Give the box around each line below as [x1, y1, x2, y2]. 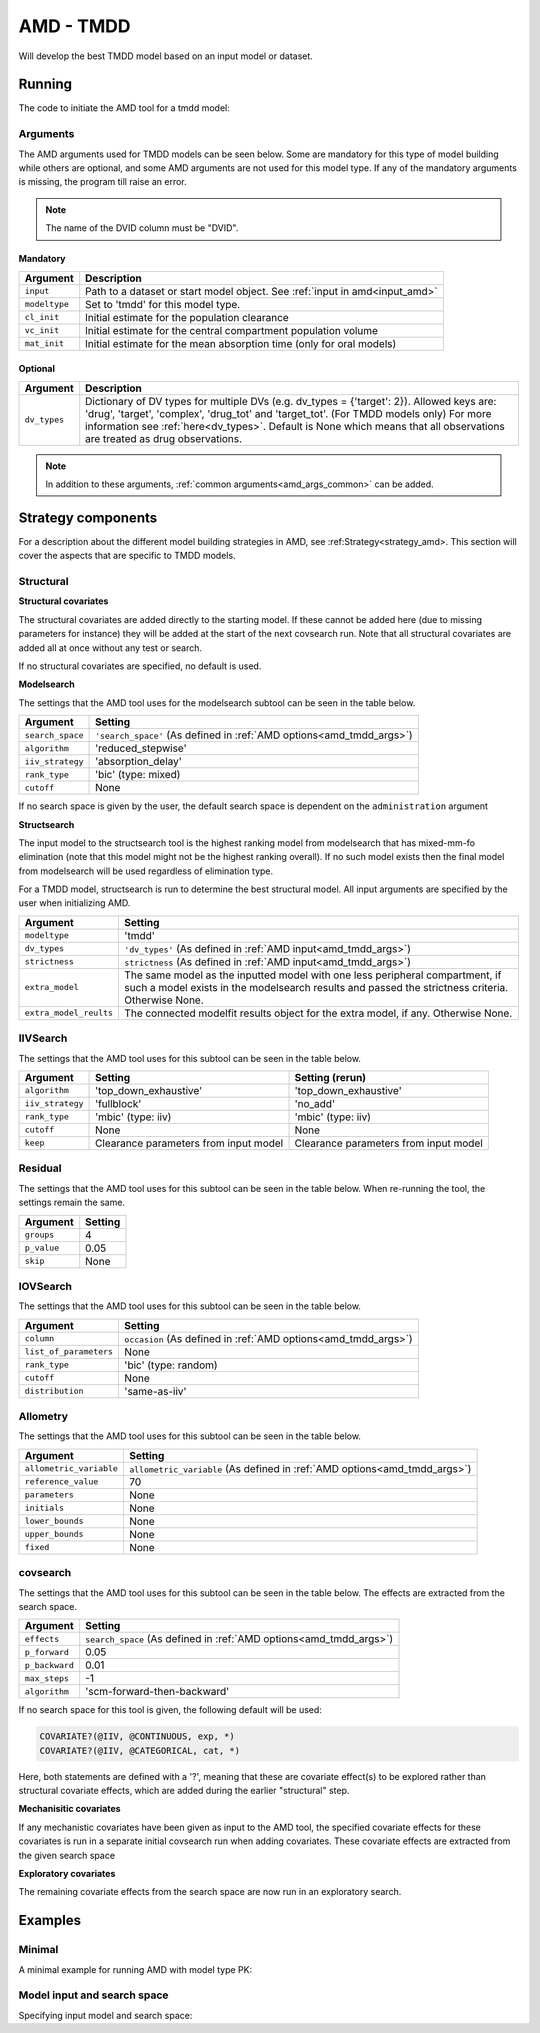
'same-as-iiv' [124, 1384, 187, 1398]
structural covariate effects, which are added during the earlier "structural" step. [18, 1785, 350, 1797]
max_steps [24, 1673, 70, 1684]
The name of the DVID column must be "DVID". [45, 222, 239, 234]
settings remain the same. [18, 1196, 125, 1209]
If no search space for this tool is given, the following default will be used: [18, 1704, 322, 1716]
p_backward [24, 1660, 75, 1670]
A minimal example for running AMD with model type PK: [18, 1963, 253, 1975]
